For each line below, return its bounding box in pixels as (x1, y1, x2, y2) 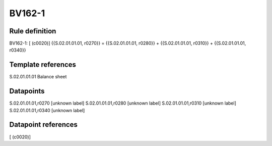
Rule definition (9, 27, 56, 35)
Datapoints (9, 87, 45, 95)
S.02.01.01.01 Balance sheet (9, 74, 67, 80)
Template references (9, 61, 77, 69)
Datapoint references (9, 120, 78, 129)
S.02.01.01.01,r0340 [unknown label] (9, 107, 85, 113)
